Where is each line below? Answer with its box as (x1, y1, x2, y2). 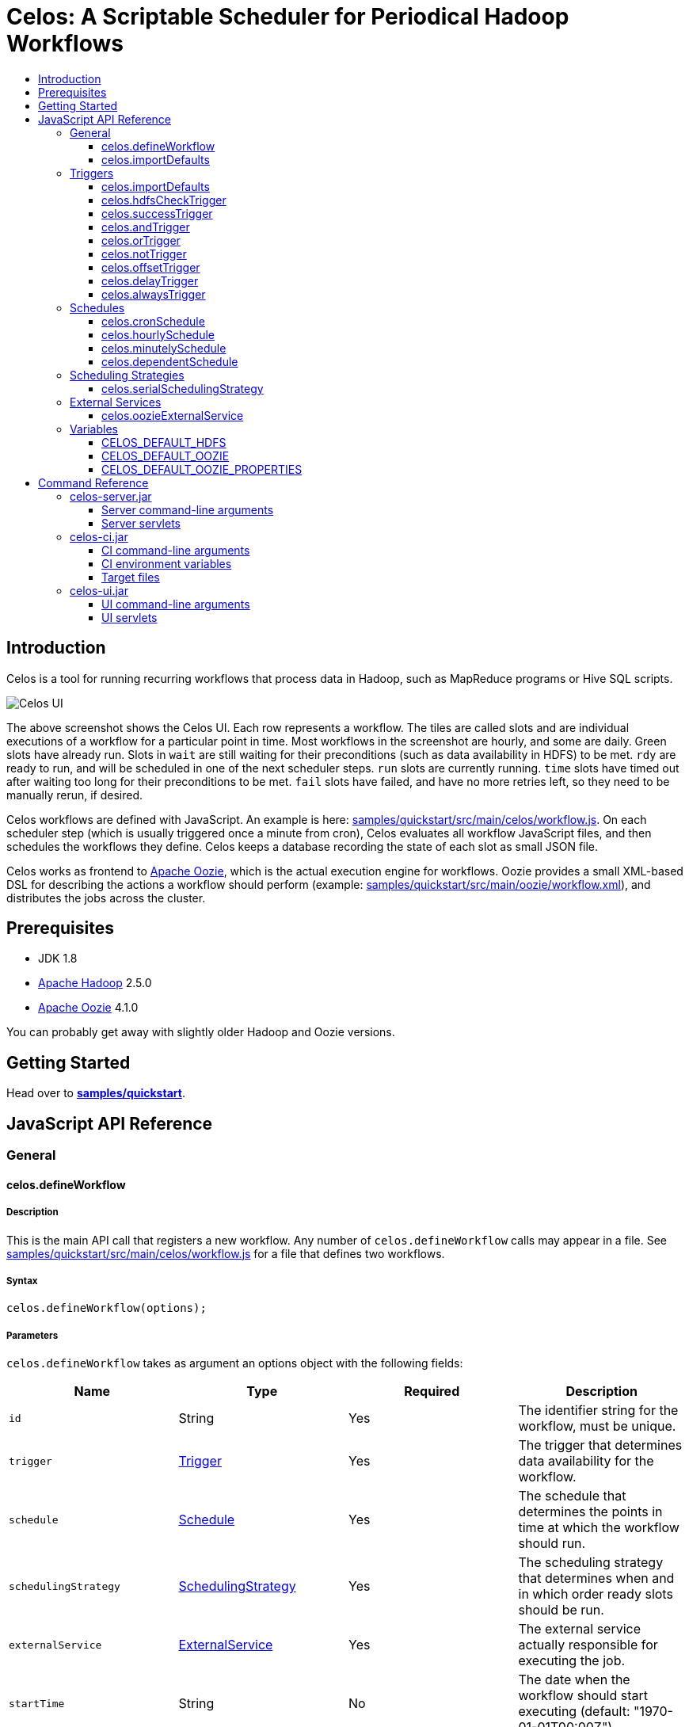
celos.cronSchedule (101, 314, 205, 328)
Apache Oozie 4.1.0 (38, 1001, 139, 1015)
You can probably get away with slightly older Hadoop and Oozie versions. (6, 1025, 395, 1039)
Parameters (6, 1329, 59, 1341)
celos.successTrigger (101, 206, 213, 220)
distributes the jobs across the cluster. (6, 890, 206, 905)
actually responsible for (518, 1637, 658, 1653)
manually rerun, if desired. (6, 787, 143, 802)
